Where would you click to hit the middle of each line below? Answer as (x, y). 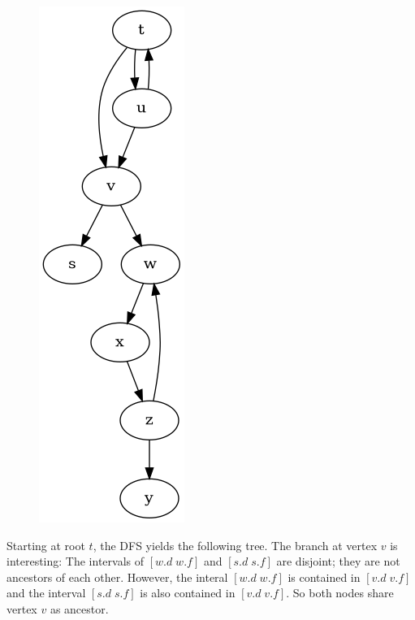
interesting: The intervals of (76, 561)
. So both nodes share (340, 593)
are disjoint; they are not (338, 561)
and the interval (46, 593)
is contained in (324, 577)
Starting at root (46, 545)
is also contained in (188, 593)
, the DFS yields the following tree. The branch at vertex (235, 545)
